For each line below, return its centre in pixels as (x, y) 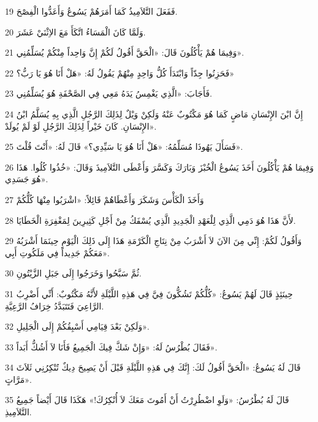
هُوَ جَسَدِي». (27, 179)
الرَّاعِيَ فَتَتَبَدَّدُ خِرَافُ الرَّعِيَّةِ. (55, 305)
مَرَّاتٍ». (18, 379)
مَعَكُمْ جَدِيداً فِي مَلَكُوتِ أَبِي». (57, 252)
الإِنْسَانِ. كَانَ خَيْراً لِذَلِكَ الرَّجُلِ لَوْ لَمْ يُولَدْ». (81, 126)
